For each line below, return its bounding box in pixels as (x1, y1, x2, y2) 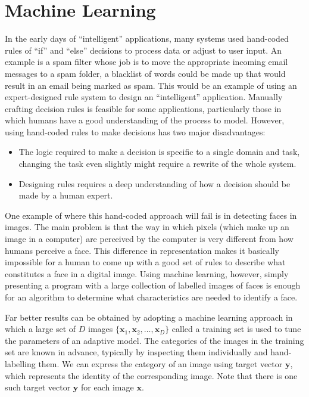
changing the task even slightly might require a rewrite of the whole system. (18, 157, 296, 170)
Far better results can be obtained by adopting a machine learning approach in (5, 311, 293, 323)
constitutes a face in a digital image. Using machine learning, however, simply (5, 267, 289, 280)
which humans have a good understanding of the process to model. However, (5, 114, 285, 126)
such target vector (5, 381, 71, 393)
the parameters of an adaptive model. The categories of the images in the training (5, 334, 304, 346)
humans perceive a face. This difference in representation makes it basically (5, 244, 279, 256)
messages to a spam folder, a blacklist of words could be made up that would (5, 67, 286, 79)
